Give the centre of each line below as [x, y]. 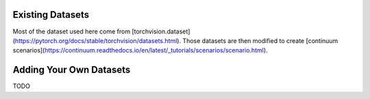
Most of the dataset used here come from [71, 31]
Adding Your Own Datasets [72, 70]
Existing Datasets [51, 15]
